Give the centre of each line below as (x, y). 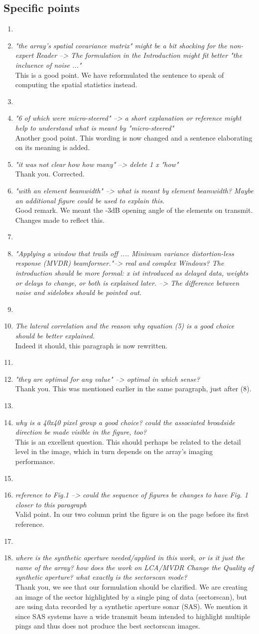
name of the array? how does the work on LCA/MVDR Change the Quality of (134, 567)
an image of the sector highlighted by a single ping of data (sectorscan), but (131, 596)
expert (24, 55)
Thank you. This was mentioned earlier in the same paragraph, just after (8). (133, 389)
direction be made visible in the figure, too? (81, 432)
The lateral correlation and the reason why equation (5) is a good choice (125, 326)
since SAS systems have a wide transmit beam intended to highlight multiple (133, 616)
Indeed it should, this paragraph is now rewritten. (91, 345)
